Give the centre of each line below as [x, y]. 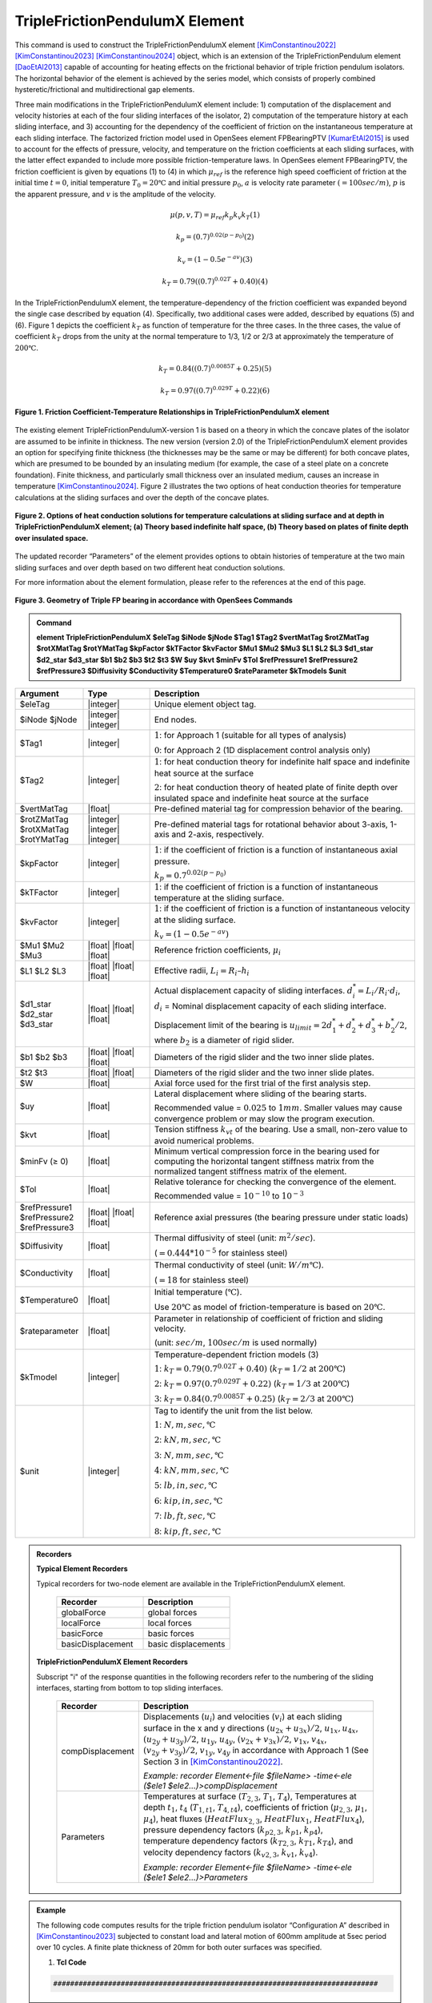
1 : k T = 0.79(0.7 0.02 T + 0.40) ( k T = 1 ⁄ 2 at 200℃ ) [250, 1369]
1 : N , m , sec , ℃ [185, 1425]
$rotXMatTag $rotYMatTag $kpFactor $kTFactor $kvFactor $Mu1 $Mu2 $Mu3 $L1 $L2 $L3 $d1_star [205, 648]
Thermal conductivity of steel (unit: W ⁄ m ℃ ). [239, 1264]
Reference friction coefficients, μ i [218, 951]
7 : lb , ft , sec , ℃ [185, 1516]
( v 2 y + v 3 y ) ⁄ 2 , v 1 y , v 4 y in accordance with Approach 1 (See [256, 1751]
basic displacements [186, 1644]
